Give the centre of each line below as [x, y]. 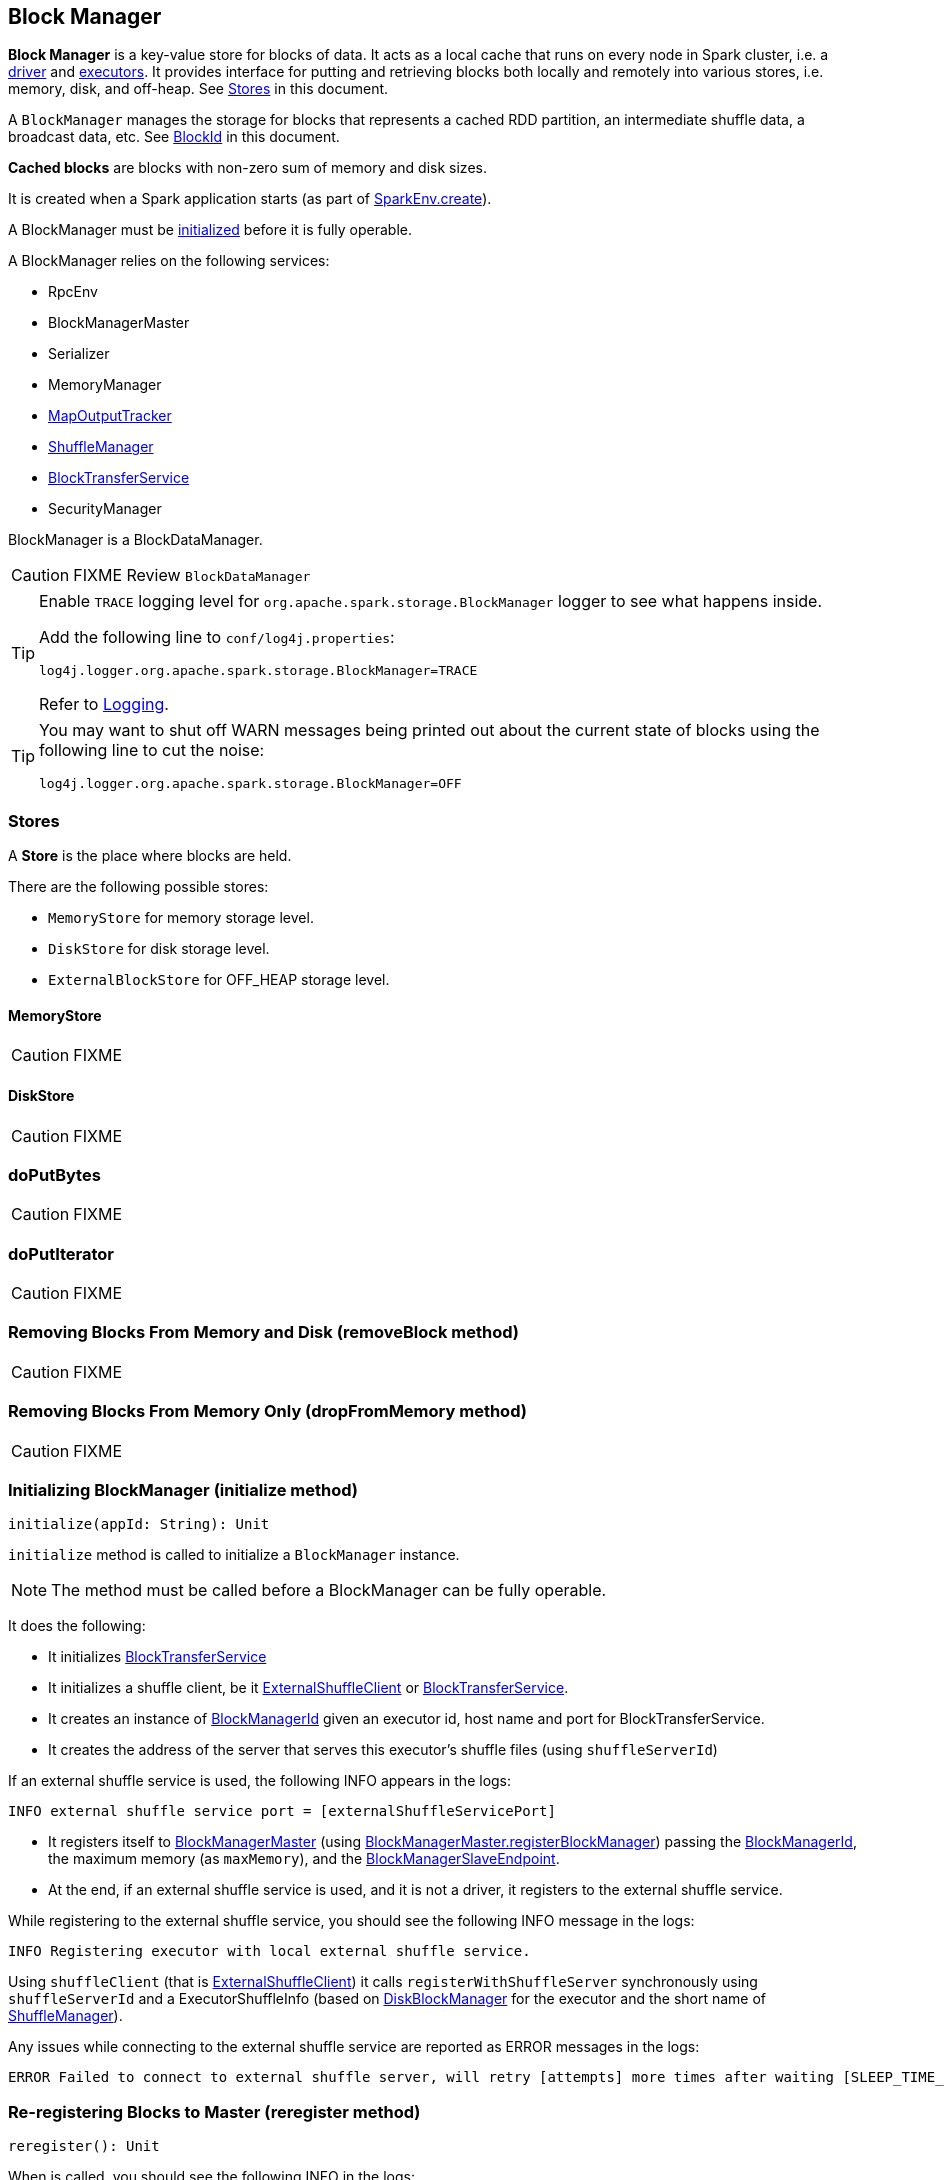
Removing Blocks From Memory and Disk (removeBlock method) [264, 1332]
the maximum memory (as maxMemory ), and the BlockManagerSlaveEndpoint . [304, 1859]
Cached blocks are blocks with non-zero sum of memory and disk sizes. [247, 168]
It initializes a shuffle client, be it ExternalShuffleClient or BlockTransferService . [308, 1688]
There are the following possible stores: [138, 887]
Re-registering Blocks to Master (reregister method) [214, 2111]
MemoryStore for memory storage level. [181, 918]
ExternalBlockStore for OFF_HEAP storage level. [219, 980]
